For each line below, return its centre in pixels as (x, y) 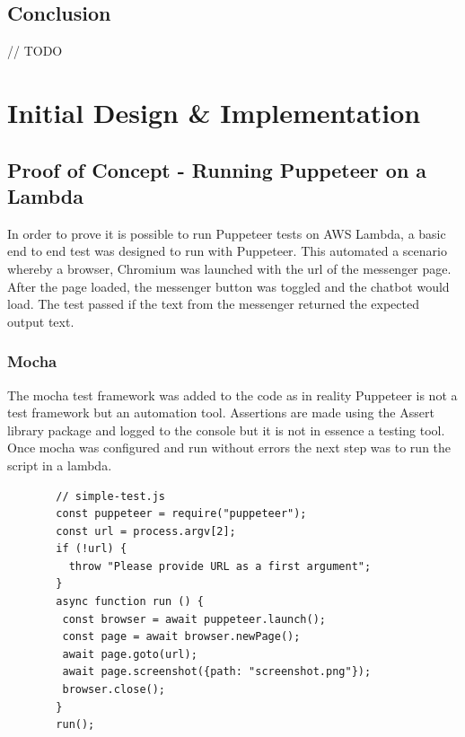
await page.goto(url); (130, 654)
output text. (41, 321)
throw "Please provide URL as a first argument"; (220, 566)
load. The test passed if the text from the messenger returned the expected (213, 304)
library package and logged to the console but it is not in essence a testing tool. (226, 430)
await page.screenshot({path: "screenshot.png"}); (217, 672)
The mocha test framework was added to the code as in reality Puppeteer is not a (232, 395)
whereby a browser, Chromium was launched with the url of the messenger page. (229, 268)
